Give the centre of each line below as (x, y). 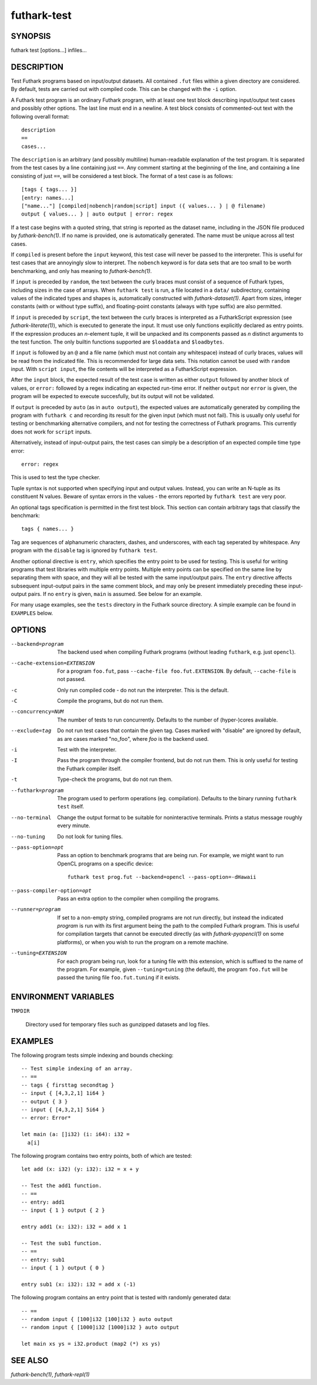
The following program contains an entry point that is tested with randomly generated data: (121, 1298)
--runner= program (36, 909)
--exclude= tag (31, 731)
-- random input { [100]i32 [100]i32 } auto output (97, 1319)
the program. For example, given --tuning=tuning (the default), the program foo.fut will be (172, 969)
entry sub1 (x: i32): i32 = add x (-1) (79, 1284)
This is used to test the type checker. (56, 477)
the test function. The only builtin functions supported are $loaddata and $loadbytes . (117, 342)
